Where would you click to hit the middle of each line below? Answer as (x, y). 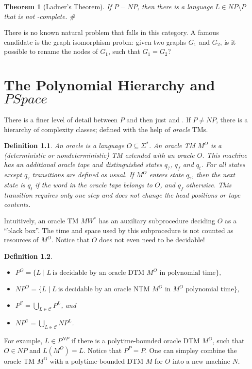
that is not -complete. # (40, 16)
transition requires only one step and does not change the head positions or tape (122, 194)
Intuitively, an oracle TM (41, 221)
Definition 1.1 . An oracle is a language (64, 145)
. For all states (223, 164)
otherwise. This (209, 185)
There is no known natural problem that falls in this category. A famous (111, 32)
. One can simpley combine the (191, 350)
